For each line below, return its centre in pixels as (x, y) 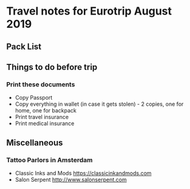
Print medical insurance (45, 123)
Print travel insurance (42, 117)
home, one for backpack (46, 111)
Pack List (24, 46)
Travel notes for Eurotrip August (89, 11)
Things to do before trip (52, 67)
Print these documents (41, 84)
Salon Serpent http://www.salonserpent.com (71, 179)
